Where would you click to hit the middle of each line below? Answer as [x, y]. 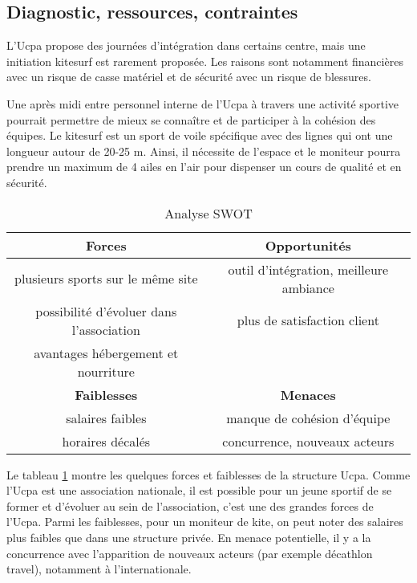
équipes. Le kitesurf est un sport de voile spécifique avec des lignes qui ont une [200, 135]
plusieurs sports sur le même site [106, 279]
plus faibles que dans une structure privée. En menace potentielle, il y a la [189, 537]
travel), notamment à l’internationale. [99, 569]
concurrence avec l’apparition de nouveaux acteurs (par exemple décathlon [190, 553]
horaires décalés [106, 441]
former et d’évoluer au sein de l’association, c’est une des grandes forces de [190, 506]
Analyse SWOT [208, 213]
